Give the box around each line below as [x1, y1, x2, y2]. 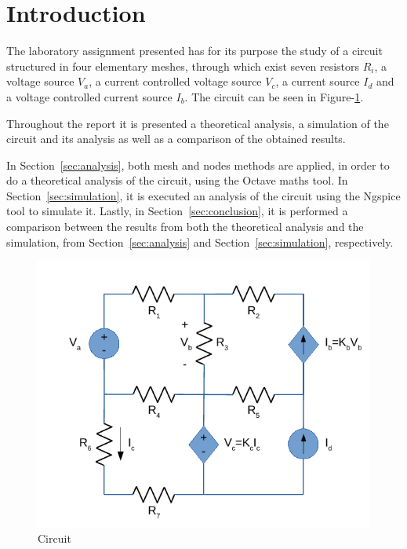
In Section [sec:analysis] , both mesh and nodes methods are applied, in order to [6, 156, 390, 173]
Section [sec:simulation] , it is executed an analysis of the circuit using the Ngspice [6, 187, 401, 203]
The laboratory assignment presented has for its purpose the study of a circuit [6, 42, 383, 59]
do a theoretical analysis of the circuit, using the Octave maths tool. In [6, 172, 348, 188]
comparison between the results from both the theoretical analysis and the [6, 218, 364, 235]
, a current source [275, 73, 360, 90]
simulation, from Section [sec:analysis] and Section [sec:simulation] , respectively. [6, 233, 394, 250]
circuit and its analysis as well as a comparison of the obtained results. [6, 130, 346, 147]
